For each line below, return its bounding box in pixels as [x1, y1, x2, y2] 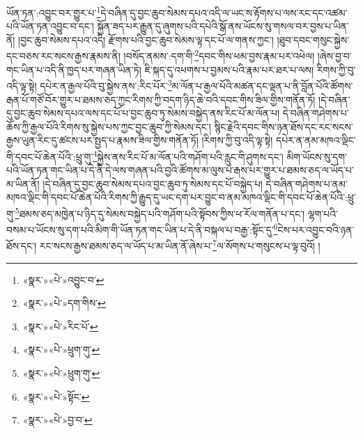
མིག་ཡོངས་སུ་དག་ [286, 149, 347, 163]
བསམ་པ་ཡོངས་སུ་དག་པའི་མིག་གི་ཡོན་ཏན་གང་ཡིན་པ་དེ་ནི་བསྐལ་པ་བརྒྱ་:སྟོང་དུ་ [6, 222, 274, 236]
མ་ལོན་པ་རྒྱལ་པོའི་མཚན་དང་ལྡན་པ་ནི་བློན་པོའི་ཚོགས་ [171, 78, 353, 93]
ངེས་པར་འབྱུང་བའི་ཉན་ [277, 222, 355, 236]
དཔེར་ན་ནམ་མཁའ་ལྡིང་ [276, 133, 356, 147]
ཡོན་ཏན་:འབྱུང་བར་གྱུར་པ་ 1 [6, 3, 101, 19]
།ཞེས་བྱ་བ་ [317, 49, 352, 63]
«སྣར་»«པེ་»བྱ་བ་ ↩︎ [22, 412, 93, 427]
